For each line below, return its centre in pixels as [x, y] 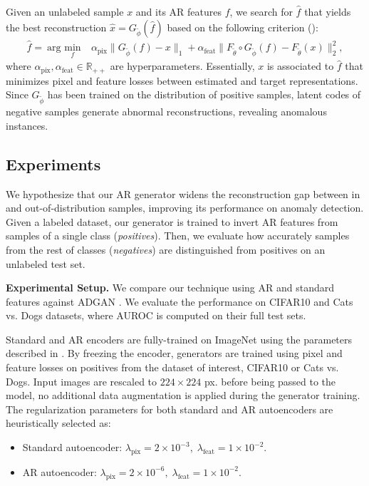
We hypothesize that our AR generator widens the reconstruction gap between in [183, 193]
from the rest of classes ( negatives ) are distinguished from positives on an [166, 249]
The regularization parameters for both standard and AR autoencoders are [170, 409]
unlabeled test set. [46, 263]
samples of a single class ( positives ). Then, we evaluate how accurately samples [178, 236]
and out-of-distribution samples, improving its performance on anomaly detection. [185, 208]
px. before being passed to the [270, 381]
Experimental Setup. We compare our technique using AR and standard [170, 288]
